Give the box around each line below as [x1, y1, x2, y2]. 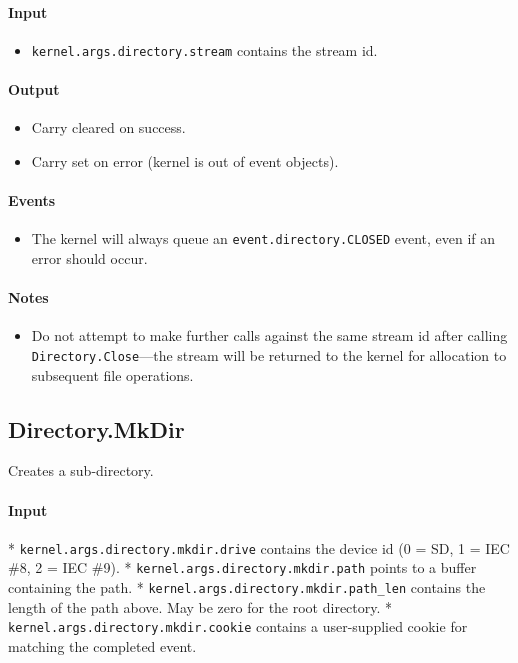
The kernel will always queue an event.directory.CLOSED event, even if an [31, 228, 496, 249]
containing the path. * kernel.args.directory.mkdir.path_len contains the [8, 577, 486, 598]
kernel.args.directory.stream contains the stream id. [31, 39, 378, 60]
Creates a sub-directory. [8, 460, 154, 481]
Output [8, 79, 60, 100]
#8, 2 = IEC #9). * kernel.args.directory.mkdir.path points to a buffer [8, 557, 477, 578]
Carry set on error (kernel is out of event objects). [31, 150, 339, 171]
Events [8, 190, 56, 211]
